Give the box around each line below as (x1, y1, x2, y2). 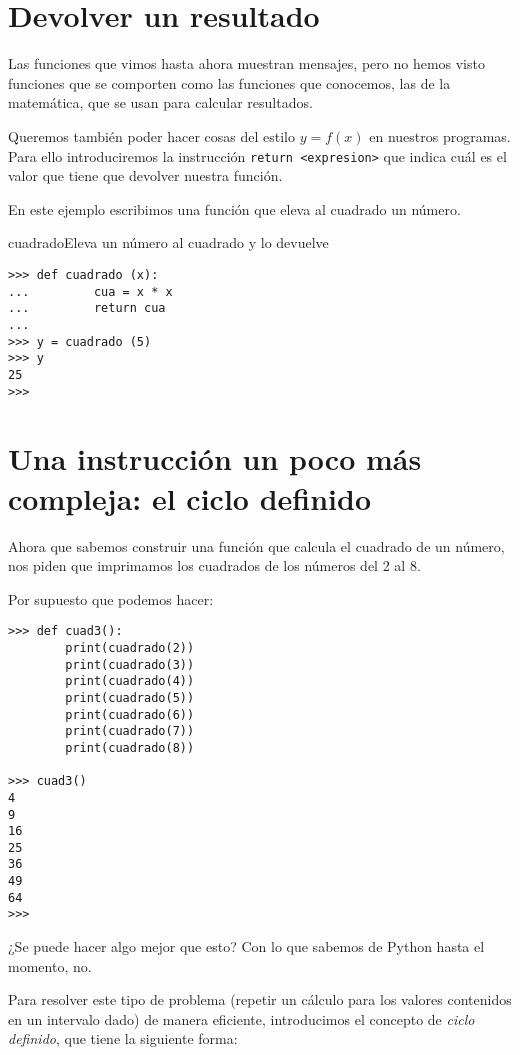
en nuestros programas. (369, 125, 511, 146)
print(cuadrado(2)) (65, 640, 195, 655)
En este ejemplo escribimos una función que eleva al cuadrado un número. (8, 198, 461, 219)
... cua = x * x (8, 284, 173, 299)
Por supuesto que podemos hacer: (8, 588, 214, 609)
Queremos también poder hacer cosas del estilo (8, 125, 295, 146)
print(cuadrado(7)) (65, 724, 195, 739)
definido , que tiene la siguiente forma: (8, 1028, 238, 1049)
